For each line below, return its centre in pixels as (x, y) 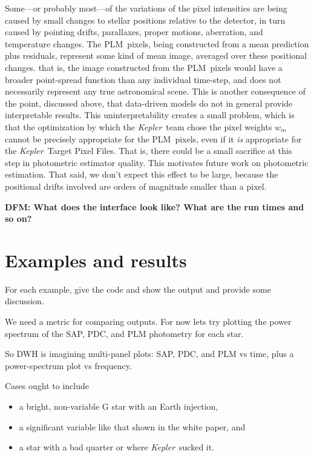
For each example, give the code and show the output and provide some (138, 289)
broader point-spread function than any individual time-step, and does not (143, 79)
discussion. (25, 301)
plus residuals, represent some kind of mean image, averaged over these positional (156, 55)
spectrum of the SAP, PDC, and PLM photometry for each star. (124, 333)
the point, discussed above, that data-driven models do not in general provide (149, 103)
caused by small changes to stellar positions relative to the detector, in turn (145, 20)
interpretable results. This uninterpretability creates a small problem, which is (150, 115)
